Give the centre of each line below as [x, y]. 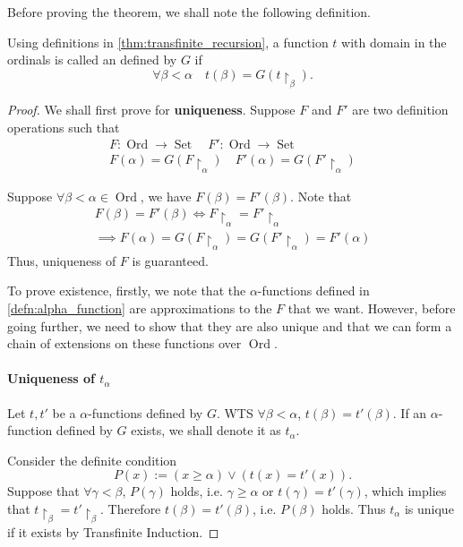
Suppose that [43, 491]
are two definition [400, 110]
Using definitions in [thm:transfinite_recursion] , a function [168, 42]
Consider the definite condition [92, 460]
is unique [429, 509]
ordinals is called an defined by [92, 60]
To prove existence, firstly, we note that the [127, 291]
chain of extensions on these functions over [124, 343]
